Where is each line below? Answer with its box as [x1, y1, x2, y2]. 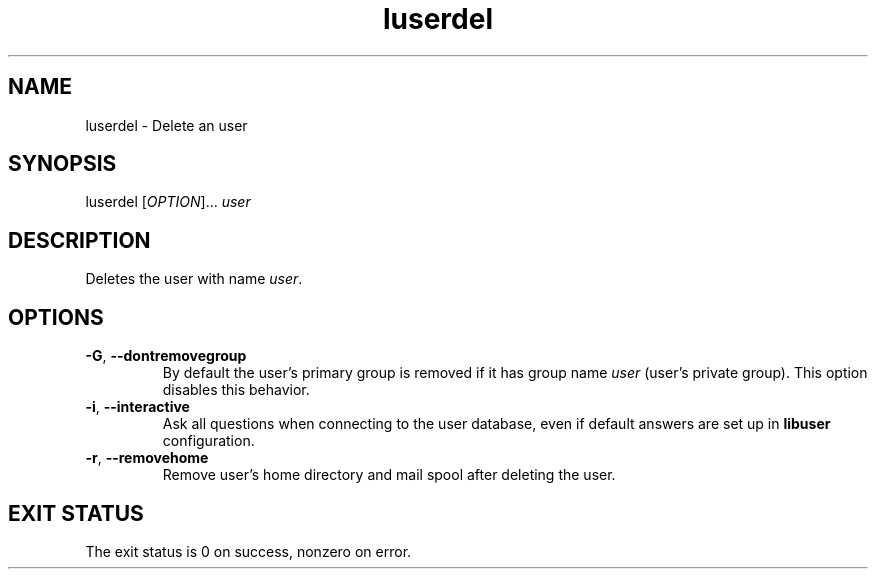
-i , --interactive [85, 398, 190, 416]
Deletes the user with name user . [85, 270, 303, 288]
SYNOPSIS [8, 151, 117, 177]
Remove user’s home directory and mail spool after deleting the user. [162, 466, 616, 484]
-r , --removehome [85, 449, 209, 467]
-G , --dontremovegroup [85, 347, 247, 365]
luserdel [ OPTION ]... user [85, 193, 251, 211]
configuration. [162, 432, 255, 450]
